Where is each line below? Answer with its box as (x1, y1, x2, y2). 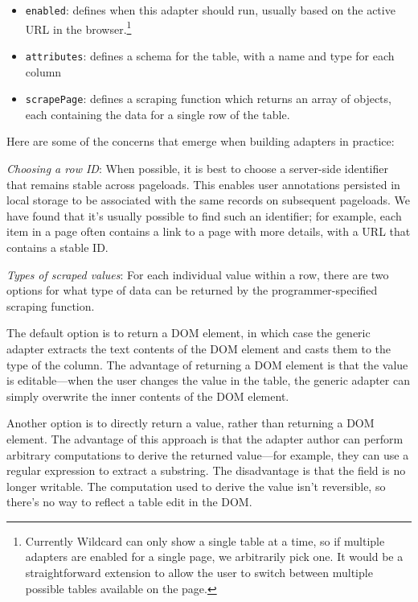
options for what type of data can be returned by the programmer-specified (6, 282, 378, 299)
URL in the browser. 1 (25, 18, 132, 37)
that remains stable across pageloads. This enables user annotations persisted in (6, 175, 400, 192)
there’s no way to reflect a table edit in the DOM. (6, 493, 252, 510)
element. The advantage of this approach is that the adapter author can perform (6, 430, 404, 447)
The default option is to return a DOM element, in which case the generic (6, 324, 371, 341)
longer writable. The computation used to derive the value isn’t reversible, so (6, 477, 386, 494)
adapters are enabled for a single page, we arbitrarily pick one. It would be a (25, 548, 404, 565)
